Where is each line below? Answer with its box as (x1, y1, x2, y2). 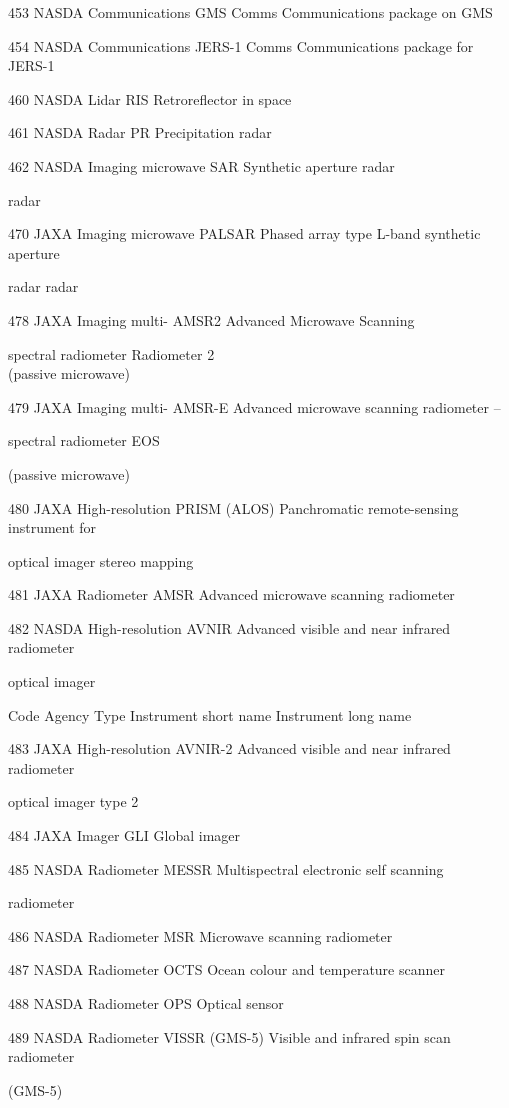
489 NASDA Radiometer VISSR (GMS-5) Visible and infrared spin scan (8, 1026, 451, 1047)
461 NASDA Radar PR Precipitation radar (8, 122, 272, 143)
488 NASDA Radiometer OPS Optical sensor (8, 993, 284, 1013)
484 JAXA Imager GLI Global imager (8, 825, 241, 846)
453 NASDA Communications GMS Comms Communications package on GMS (8, 2, 493, 22)
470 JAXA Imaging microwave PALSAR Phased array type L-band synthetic (8, 223, 481, 244)
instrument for (8, 517, 97, 538)
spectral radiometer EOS (8, 430, 160, 451)
